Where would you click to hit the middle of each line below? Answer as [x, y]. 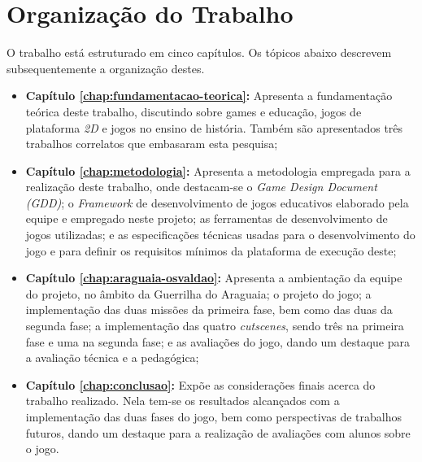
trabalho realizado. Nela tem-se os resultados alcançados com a [183, 401]
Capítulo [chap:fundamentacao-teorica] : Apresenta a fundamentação [209, 96]
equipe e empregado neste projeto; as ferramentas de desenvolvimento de [207, 218]
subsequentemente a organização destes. [106, 68]
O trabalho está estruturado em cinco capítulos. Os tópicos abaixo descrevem [199, 52]
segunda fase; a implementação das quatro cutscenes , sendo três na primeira [215, 326]
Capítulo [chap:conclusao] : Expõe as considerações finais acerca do [200, 384]
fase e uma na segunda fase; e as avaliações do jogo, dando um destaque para [218, 341]
